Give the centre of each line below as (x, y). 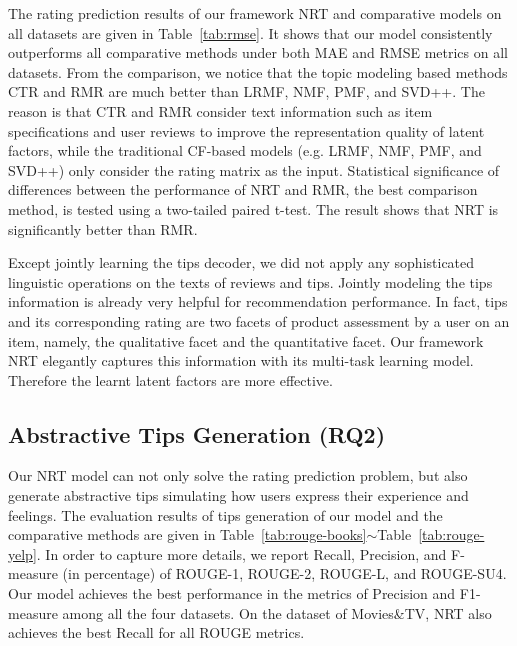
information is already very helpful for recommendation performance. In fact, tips (258, 301)
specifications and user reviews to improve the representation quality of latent (246, 130)
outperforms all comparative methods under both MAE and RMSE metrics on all (258, 52)
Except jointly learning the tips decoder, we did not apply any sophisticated (241, 262)
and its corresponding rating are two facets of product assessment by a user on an (259, 320)
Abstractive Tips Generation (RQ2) (197, 433)
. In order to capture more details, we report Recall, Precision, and (241, 553)
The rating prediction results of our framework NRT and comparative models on (255, 13)
